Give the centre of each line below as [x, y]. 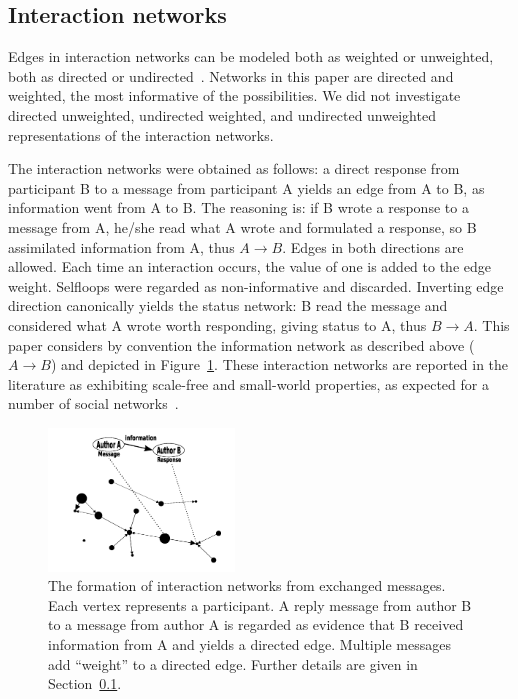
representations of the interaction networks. [141, 134]
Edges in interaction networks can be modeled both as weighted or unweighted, [251, 56]
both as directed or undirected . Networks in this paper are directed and [231, 75]
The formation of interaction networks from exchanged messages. [247, 585]
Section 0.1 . [85, 683]
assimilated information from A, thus [121, 246]
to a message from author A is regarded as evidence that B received [256, 624]
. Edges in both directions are [373, 246]
